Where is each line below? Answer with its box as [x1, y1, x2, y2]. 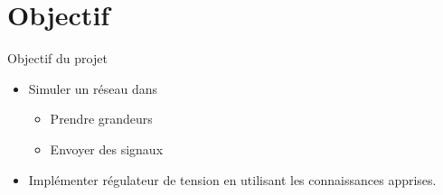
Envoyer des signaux [50, 139, 164, 158]
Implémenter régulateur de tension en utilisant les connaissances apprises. [28, 170, 437, 189]
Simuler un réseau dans [28, 79, 157, 97]
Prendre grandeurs [50, 109, 153, 128]
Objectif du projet [7, 49, 108, 68]
